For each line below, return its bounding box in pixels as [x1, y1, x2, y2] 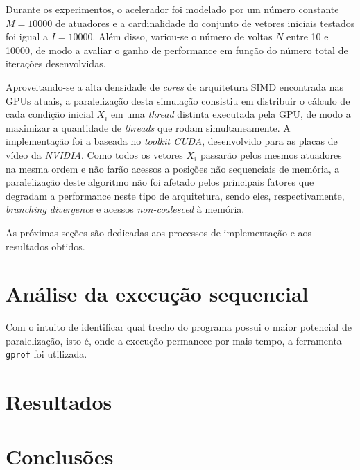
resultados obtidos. [6, 238, 85, 253]
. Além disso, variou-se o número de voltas [92, 29, 273, 44]
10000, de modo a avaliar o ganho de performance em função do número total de [6, 42, 348, 57]
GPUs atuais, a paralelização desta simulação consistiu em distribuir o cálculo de [6, 93, 350, 107]
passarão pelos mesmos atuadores [200, 147, 342, 162]
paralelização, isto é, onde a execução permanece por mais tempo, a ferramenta [6, 333, 342, 347]
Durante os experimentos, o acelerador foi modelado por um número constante [6, 2, 339, 16]
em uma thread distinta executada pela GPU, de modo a [110, 107, 351, 121]
